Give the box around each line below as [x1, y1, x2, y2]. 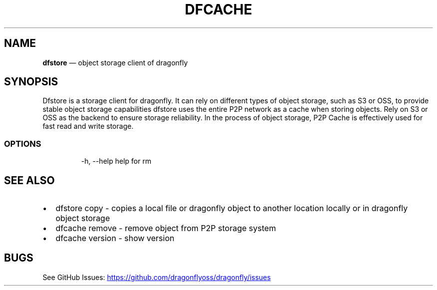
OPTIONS [4, 138, 41, 149]
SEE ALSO [4, 174, 55, 187]
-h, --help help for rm [81, 157, 152, 166]
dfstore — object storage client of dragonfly [42, 58, 188, 67]
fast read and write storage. [42, 122, 134, 131]
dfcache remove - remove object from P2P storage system [55, 223, 276, 234]
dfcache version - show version [55, 233, 175, 244]
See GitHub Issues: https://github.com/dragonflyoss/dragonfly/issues [42, 273, 271, 282]
